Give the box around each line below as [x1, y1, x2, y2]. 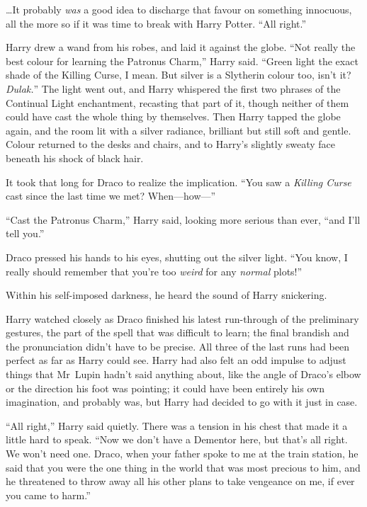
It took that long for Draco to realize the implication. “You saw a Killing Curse [6, 174, 351, 189]
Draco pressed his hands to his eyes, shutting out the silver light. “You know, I [6, 249, 348, 264]
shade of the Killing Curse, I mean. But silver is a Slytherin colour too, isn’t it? [6, 67, 351, 82]
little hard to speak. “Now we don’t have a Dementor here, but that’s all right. [6, 432, 348, 447]
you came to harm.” [6, 487, 91, 502]
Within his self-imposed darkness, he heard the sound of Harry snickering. [6, 287, 327, 302]
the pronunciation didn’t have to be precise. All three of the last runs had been [6, 338, 349, 353]
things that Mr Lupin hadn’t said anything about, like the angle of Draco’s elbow [6, 367, 361, 382]
